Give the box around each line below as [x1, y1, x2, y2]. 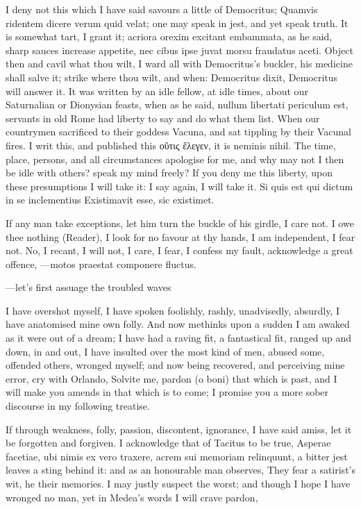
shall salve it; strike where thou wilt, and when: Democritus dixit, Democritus [6, 69, 338, 84]
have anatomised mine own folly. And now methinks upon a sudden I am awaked [6, 317, 350, 331]
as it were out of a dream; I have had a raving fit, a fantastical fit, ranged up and [6, 331, 352, 345]
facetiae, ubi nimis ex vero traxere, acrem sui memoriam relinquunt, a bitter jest [6, 449, 348, 463]
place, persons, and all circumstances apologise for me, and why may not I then [6, 151, 344, 166]
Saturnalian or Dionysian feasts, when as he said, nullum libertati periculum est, [6, 97, 349, 112]
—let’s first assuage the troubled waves [6, 280, 171, 294]
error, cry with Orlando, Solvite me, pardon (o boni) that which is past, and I [6, 371, 337, 385]
